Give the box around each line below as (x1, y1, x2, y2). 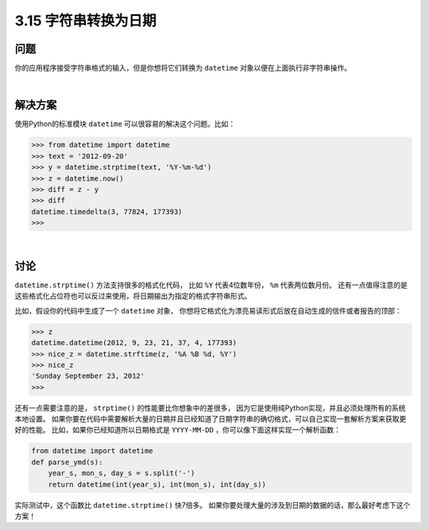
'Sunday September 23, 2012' (31, 371, 145, 381)
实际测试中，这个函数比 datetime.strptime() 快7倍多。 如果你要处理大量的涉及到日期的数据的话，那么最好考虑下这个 (14, 500, 411, 509)
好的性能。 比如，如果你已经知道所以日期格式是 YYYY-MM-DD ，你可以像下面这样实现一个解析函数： (14, 425, 342, 435)
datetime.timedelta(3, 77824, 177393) (31, 207, 183, 216)
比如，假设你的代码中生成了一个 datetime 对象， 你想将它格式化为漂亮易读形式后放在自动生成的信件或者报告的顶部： (14, 305, 403, 315)
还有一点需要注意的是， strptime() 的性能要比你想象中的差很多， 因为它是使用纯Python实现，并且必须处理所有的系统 (14, 403, 406, 413)
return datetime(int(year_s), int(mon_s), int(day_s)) (48, 480, 266, 489)
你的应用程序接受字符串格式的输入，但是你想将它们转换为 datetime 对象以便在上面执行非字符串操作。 (14, 63, 352, 73)
